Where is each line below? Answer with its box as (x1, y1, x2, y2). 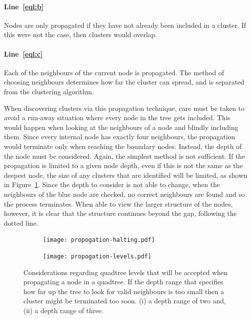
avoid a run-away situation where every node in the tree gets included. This (4, 112, 230, 123)
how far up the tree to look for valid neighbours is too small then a (23, 286, 224, 296)
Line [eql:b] (4, 1, 44, 11)
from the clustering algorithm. (4, 86, 94, 96)
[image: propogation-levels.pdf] (43, 253, 151, 260)
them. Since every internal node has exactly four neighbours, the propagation (4, 131, 235, 142)
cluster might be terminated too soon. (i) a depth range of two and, (23, 296, 226, 306)
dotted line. (4, 217, 39, 228)
